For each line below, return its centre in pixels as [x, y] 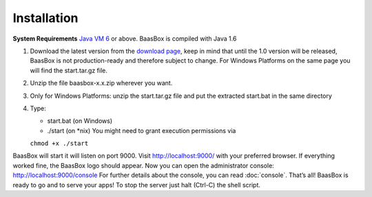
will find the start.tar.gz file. [69, 70]
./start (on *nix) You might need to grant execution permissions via [142, 130]
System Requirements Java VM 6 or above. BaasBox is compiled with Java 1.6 [125, 39]
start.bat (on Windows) [80, 121]
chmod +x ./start [59, 144]
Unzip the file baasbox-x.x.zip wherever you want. [101, 83]
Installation [45, 18]
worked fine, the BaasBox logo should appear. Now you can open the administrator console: [144, 165]
